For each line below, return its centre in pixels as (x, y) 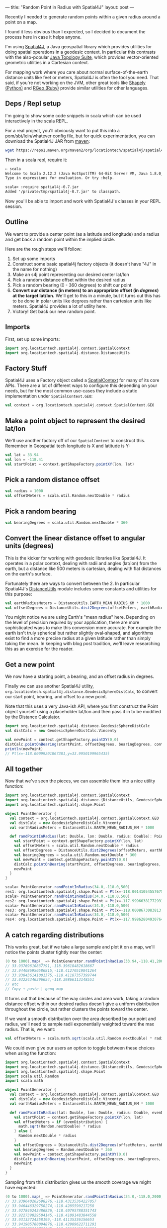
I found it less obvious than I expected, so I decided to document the (75, 32)
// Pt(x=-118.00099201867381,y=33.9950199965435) (58, 754)
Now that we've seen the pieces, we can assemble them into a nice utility (80, 781)
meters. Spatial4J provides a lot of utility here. (60, 306)
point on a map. (21, 22)
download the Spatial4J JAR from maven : (48, 141)
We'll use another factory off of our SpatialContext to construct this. (75, 440)
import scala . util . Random (32, 1076)
